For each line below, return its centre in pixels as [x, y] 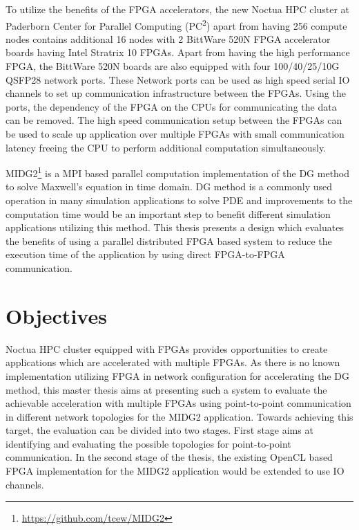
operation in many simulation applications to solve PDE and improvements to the [179, 200]
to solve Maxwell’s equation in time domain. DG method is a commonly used [169, 186]
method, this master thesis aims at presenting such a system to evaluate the [166, 389]
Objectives [56, 315]
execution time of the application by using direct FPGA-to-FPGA [145, 254]
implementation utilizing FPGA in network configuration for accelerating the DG [177, 375]
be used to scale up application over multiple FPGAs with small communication [175, 134]
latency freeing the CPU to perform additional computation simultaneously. [166, 147]
